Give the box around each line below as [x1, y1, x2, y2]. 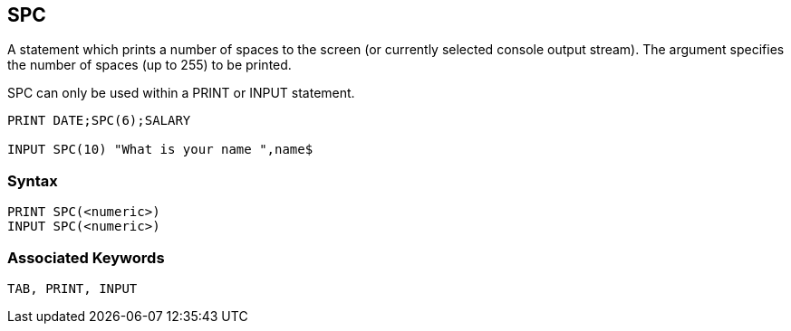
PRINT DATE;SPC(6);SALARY [7, 113, 191, 128]
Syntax [7, 171, 58, 190]
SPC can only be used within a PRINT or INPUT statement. [7, 85, 355, 101]
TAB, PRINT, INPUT [7, 280, 138, 296]
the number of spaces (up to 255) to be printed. [7, 57, 292, 73]
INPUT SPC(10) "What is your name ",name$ [7, 142, 314, 157]
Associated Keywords [7, 248, 165, 267]
